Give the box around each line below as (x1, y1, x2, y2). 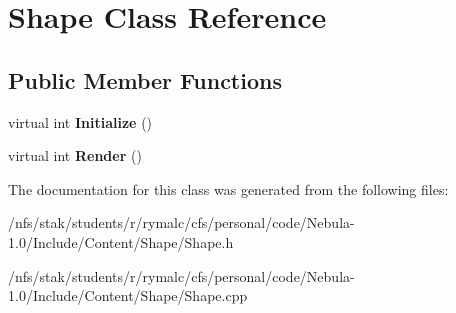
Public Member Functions (8, 64, 282, 95)
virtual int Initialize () (8, 111, 153, 132)
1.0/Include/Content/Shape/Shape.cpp (8, 285, 248, 306)
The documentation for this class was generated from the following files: (8, 178, 449, 199)
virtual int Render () (8, 145, 142, 166)
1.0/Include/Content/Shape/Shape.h (8, 231, 234, 252)
